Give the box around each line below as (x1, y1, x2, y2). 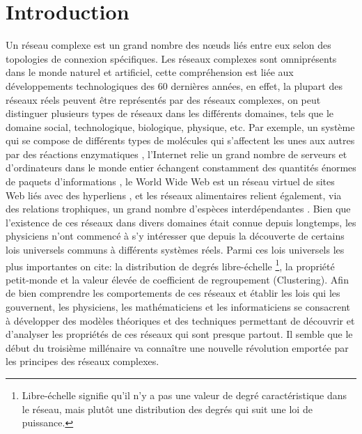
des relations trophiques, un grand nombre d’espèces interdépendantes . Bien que (6, 201, 351, 216)
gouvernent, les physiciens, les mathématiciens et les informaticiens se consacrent (6, 300, 351, 314)
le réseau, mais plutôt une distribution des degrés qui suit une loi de (22, 401, 313, 416)
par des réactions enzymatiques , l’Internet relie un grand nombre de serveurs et (6, 146, 347, 161)
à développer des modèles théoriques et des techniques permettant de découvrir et (6, 313, 355, 327)
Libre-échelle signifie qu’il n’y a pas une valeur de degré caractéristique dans (22, 388, 347, 403)
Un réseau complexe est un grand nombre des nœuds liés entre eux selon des (6, 38, 331, 52)
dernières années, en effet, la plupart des (171, 78, 343, 93)
